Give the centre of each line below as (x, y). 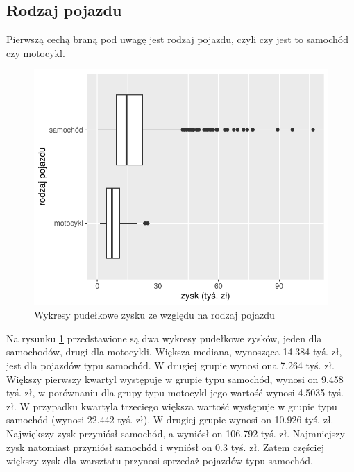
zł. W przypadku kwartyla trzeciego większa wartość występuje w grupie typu (172, 406)
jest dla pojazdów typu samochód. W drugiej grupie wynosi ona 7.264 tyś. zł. (170, 365)
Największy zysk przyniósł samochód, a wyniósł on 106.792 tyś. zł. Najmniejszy (176, 433)
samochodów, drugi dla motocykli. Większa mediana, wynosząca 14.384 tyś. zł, (174, 352)
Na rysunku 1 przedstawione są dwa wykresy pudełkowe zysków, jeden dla (164, 338)
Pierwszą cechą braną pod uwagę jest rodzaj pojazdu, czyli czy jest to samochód (177, 39)
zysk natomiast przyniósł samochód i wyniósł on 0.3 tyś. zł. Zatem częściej (165, 447)
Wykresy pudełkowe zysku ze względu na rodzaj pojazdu (154, 315)
